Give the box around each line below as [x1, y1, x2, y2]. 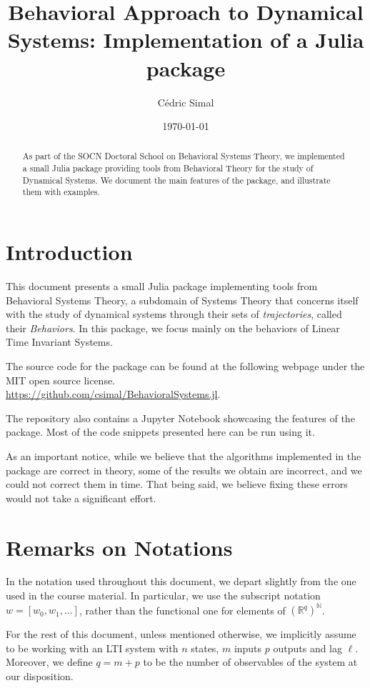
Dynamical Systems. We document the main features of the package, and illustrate [22, 174, 331, 186]
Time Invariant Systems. [6, 334, 113, 349]
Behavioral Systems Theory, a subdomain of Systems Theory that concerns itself [6, 292, 359, 307]
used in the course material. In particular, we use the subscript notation [6, 588, 321, 603]
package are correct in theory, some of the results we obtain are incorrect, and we [6, 462, 362, 477]
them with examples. [22, 186, 100, 198]
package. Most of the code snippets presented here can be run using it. [6, 424, 315, 439]
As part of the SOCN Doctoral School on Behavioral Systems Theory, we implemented [22, 150, 345, 162]
